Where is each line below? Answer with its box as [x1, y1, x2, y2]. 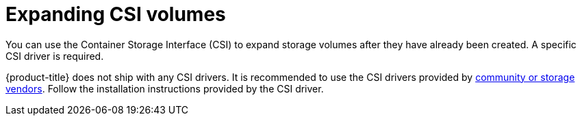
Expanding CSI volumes [5, 3, 226, 26]
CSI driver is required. [5, 50, 104, 62]
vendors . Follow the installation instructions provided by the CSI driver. [5, 82, 324, 94]
